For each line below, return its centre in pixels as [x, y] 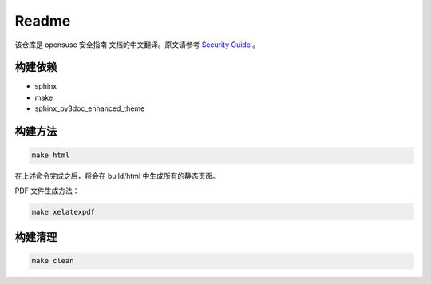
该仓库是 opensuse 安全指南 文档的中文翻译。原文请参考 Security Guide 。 [137, 45]
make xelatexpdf [63, 212]
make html [51, 155]
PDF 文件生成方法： [47, 191]
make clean [53, 261]
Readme [43, 21]
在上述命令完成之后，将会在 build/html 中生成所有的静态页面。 [117, 176]
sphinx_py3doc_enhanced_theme [90, 108]
